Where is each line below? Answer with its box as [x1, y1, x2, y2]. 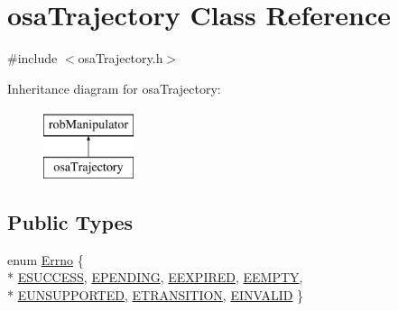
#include [7, 49, 58, 68]
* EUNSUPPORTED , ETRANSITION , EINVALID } [7, 285, 304, 304]
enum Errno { [7, 250, 84, 269]
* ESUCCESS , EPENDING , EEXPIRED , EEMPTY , [7, 268, 303, 287]
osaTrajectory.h [78, 49, 163, 68]
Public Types [7, 207, 134, 235]
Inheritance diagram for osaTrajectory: [7, 78, 221, 97]
